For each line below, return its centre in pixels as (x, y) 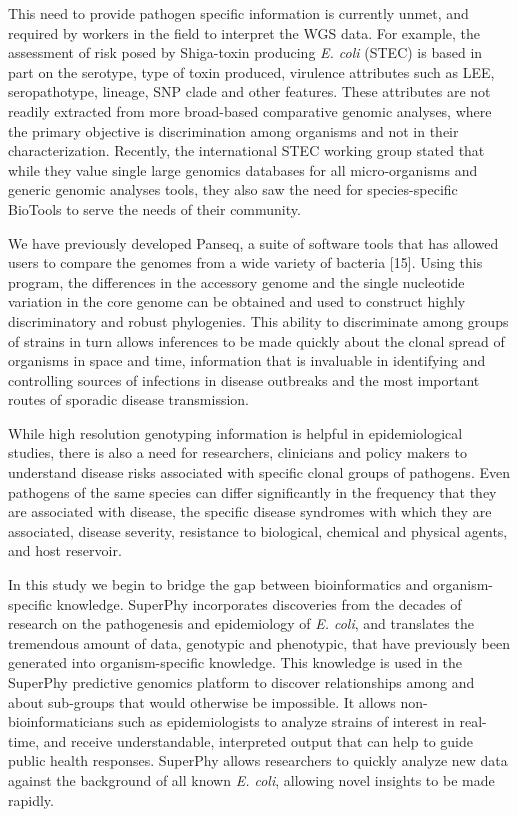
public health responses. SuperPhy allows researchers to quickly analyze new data (258, 760)
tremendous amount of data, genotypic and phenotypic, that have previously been (259, 642)
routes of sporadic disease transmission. (128, 399)
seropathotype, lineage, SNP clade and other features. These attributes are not (249, 91)
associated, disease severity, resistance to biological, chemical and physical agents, (258, 530)
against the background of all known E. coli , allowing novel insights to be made (251, 779)
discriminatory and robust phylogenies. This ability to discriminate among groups (258, 320)
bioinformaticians (61, 721)
